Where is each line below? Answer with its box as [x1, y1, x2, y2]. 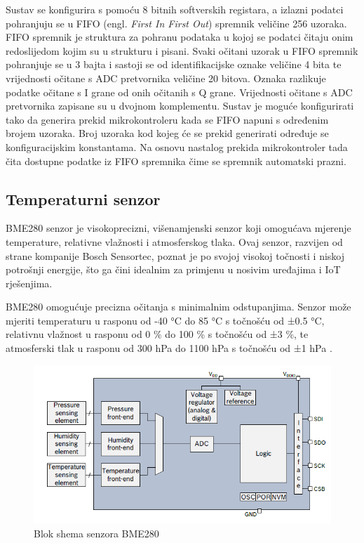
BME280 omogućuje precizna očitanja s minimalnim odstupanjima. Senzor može [6, 299, 351, 314]
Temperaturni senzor [6, 188, 161, 209]
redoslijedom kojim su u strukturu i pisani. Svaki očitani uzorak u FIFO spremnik [6, 43, 358, 58]
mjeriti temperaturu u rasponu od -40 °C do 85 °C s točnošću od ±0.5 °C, [6, 313, 325, 327]
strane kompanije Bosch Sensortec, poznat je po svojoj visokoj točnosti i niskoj [6, 248, 345, 263]
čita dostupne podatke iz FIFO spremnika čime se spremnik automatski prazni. [6, 153, 346, 168]
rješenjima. [6, 275, 53, 290]
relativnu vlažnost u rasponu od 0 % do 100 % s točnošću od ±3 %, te [6, 327, 309, 341]
